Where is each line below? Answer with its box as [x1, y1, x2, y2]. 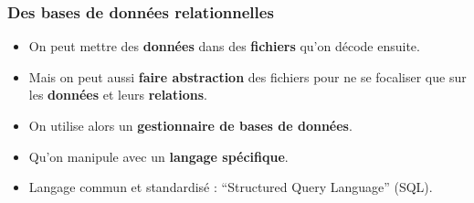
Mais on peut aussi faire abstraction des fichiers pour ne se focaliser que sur [28, 67, 467, 86]
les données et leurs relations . [28, 85, 207, 104]
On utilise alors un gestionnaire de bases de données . [28, 116, 353, 134]
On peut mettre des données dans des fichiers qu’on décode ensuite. [28, 37, 420, 56]
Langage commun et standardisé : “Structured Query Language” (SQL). [28, 177, 433, 197]
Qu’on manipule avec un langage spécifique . [28, 146, 289, 166]
